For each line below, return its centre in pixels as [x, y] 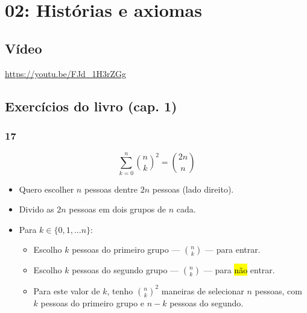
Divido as [36, 209]
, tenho [120, 290]
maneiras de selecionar [203, 290]
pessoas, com [278, 290]
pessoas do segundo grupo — [125, 270]
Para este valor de [67, 290]
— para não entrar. [239, 270]
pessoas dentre [111, 189]
